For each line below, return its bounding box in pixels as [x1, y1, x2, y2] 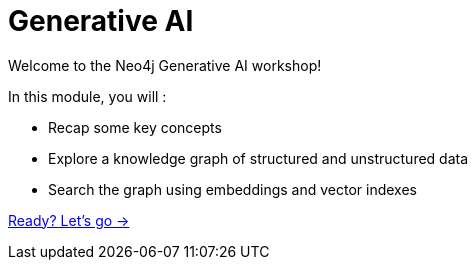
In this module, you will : [8, 87, 167, 105]
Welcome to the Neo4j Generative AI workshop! [8, 56, 322, 74]
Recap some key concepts [48, 118, 222, 136]
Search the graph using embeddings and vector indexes [48, 180, 417, 198]
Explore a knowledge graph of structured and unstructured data [48, 149, 469, 167]
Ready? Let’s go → [8, 211, 130, 229]
